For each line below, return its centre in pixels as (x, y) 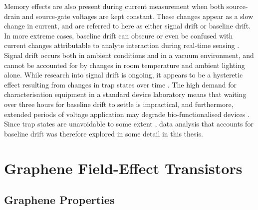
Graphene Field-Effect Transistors (123, 168)
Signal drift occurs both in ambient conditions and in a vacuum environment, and (129, 55)
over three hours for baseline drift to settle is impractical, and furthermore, (119, 104)
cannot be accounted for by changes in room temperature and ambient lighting (125, 65)
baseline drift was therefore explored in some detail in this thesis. (104, 133)
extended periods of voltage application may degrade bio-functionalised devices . (127, 114)
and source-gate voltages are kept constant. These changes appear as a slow (138, 16)
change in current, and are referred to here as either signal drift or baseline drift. (128, 26)
